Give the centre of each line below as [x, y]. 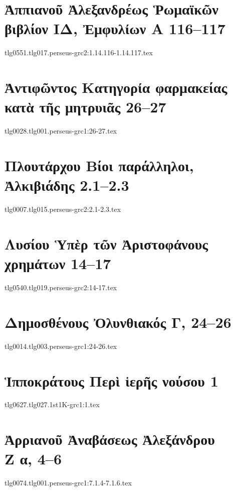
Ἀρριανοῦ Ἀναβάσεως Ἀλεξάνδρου [110, 439]
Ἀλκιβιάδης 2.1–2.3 [67, 185]
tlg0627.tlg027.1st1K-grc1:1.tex [52, 404]
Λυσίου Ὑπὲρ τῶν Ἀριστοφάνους [106, 243]
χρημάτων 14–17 [58, 263]
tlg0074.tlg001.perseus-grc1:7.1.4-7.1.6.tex [68, 483]
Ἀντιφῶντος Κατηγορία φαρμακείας [116, 87]
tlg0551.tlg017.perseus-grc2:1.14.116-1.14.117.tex [79, 52]
